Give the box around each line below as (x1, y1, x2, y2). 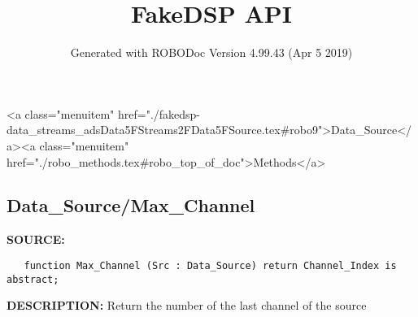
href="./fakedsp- (117, 105, 201, 122)
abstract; (7, 273, 59, 285)
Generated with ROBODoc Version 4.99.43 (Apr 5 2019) (70, 44, 353, 61)
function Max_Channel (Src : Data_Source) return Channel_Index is (24, 259, 397, 271)
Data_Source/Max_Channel (7, 193, 255, 218)
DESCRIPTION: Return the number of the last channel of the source (7, 297, 367, 314)
